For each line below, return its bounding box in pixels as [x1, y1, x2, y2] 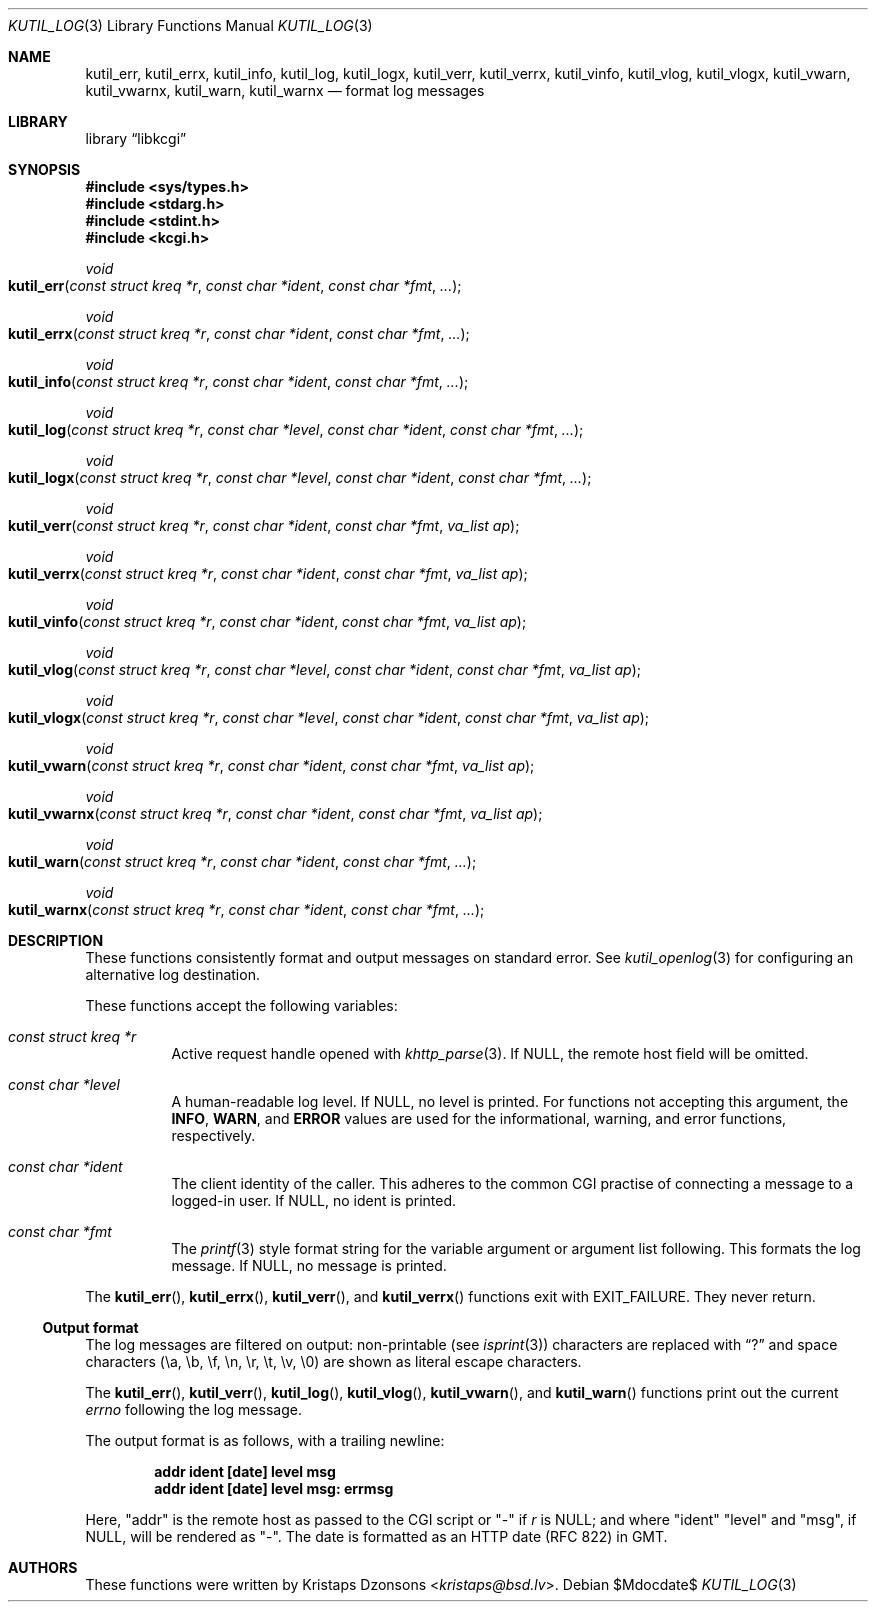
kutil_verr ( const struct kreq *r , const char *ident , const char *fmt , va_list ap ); [8, 517, 520, 534]
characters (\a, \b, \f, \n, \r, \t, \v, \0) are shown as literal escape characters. [85, 1353, 582, 1370]
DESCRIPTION [8, 932, 104, 949]
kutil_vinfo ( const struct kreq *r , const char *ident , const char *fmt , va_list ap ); [8, 613, 527, 630]
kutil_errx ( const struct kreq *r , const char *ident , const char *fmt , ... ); [8, 325, 470, 342]
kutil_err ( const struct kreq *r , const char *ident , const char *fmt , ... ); [8, 277, 462, 294]
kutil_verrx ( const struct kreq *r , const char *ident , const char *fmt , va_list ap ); [8, 565, 528, 582]
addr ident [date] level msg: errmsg [154, 1480, 394, 1497]
